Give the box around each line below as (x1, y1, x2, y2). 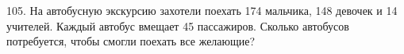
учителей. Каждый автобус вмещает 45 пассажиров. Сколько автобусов (6, 17, 349, 34)
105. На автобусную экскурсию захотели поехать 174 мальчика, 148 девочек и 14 (6, 2, 398, 18)
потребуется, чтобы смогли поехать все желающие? (6, 33, 256, 49)
